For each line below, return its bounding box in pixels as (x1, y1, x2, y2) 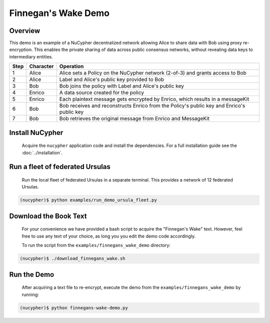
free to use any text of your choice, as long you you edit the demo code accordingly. (21, 233, 196, 239)
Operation (59, 63, 84, 70)
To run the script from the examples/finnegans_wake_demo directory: (21, 242, 171, 248)
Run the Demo (9, 270, 54, 278)
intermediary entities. (9, 53, 53, 59)
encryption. (9, 46, 33, 52)
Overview (9, 26, 40, 35)
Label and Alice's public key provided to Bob (59, 76, 164, 83)
